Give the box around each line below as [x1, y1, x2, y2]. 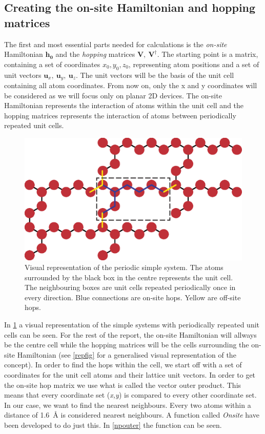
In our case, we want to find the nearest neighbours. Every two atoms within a [4, 399, 251, 410]
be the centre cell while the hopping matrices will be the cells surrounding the [4, 339, 249, 350]
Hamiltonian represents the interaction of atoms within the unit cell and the [4, 100, 244, 111]
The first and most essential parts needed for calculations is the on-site [4, 38, 227, 49]
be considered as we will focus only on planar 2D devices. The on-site [4, 90, 222, 100]
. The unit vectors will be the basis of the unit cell [75, 69, 234, 80]
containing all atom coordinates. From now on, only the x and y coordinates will [4, 80, 257, 91]
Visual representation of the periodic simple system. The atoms [25, 262, 223, 273]
